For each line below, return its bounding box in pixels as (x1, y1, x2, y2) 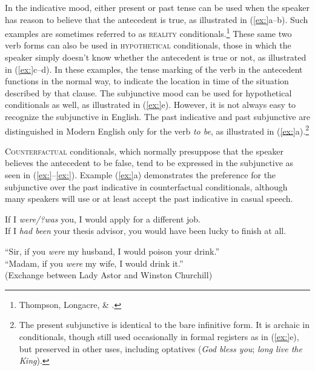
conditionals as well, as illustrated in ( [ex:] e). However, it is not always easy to (5, 98, 296, 111)
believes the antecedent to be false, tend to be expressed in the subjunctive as (5, 156, 294, 169)
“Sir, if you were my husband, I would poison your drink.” (5, 245, 219, 257)
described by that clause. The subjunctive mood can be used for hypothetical (5, 86, 292, 99)
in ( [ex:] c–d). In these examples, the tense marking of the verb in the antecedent (5, 62, 303, 75)
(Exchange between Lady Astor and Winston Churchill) (5, 269, 213, 281)
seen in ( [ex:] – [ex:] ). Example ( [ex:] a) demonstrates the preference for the (5, 169, 276, 181)
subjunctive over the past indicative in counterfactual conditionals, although (5, 180, 288, 193)
